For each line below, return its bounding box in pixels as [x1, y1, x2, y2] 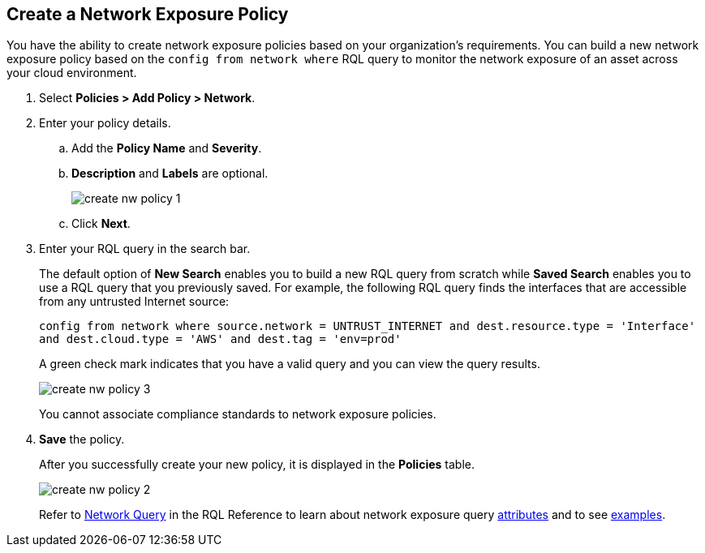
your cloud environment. [6, 66, 137, 80]
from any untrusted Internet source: [39, 294, 230, 309]
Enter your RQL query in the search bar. [39, 242, 251, 256]
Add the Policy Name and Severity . [71, 141, 262, 156]
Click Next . [71, 216, 131, 231]
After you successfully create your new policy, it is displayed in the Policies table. [39, 457, 475, 472]
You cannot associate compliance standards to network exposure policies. [39, 407, 436, 422]
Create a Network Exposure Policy [6, 4, 289, 24]
